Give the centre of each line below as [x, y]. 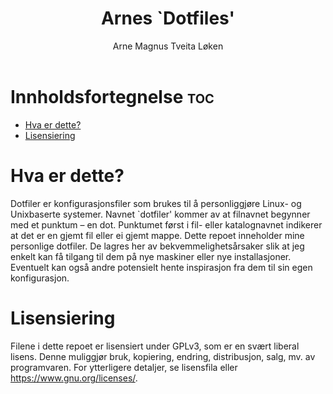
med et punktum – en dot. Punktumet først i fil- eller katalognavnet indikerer [166, 224]
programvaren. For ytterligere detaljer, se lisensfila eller [124, 367]
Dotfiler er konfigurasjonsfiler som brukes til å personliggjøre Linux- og [156, 203]
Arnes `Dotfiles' [168, 18]
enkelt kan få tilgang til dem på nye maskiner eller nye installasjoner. [151, 256]
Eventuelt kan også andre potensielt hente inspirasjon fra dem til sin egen [161, 267]
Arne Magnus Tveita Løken [168, 46]
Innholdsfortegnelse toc [112, 96]
